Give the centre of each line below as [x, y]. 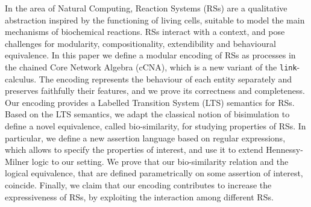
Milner [17, 161]
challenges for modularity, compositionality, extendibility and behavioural [140, 43]
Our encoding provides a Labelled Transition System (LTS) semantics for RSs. [150, 102]
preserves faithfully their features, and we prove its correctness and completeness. [155, 91]
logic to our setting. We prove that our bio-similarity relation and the [160, 161]
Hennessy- [284, 150]
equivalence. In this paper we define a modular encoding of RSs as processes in [150, 55]
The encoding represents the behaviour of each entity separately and [165, 79]
